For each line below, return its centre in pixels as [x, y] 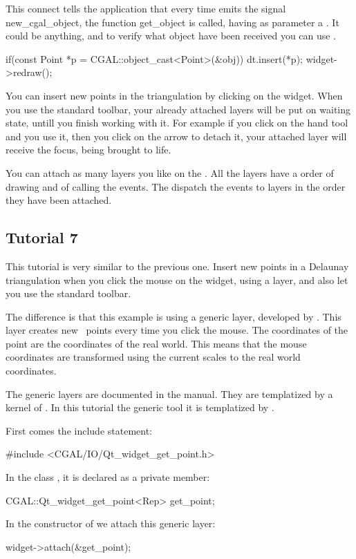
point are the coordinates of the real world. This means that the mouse [156, 343]
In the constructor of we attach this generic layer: [111, 523]
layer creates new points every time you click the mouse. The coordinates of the [177, 330]
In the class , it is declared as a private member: [108, 477]
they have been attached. [59, 200]
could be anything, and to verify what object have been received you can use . [171, 36]
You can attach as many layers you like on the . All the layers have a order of [170, 172]
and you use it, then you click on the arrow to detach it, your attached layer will [176, 136]
